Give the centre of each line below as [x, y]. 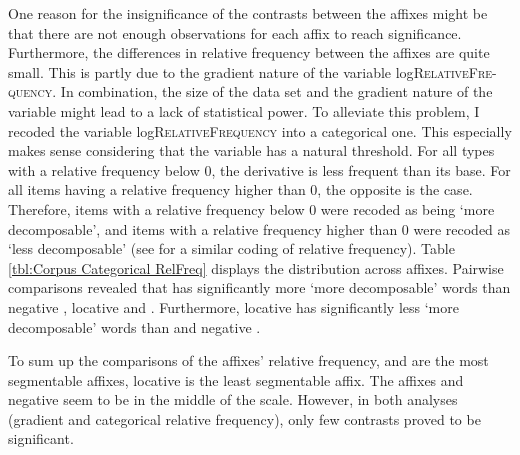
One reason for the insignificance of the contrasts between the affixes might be [248, 13]
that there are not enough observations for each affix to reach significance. [235, 32]
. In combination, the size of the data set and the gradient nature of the [272, 91]
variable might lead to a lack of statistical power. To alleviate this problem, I [244, 110]
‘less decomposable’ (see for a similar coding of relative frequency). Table [231, 248]
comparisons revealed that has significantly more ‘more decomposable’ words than [259, 287]
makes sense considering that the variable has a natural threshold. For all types [251, 150]
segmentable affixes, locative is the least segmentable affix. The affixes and [236, 379]
